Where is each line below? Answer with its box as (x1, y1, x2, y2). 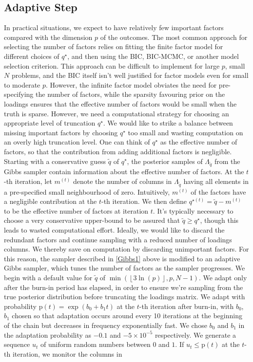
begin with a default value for (4, 272, 93, 282)
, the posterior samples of (127, 156, 203, 166)
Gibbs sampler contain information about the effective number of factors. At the (4, 166, 244, 177)
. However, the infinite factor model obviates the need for (46, 79, 217, 90)
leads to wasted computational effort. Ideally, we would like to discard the (4, 224, 225, 235)
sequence (4, 339, 30, 349)
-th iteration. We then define (101, 196, 187, 206)
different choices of (4, 51, 59, 61)
